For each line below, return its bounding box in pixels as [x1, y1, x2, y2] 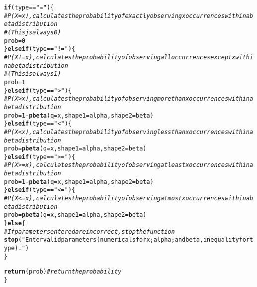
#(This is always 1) [4, 70, 61, 78]
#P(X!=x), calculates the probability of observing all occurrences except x [4, 53, 236, 61]
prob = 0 [4, 37, 25, 44]
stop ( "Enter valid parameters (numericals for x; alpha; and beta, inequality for [4, 236, 250, 244]
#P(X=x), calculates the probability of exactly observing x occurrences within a [4, 12, 250, 19]
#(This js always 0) [4, 28, 61, 36]
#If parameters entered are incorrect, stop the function [4, 228, 175, 235]
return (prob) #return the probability [4, 268, 122, 276]
